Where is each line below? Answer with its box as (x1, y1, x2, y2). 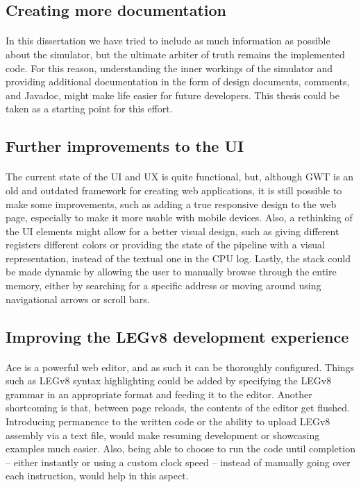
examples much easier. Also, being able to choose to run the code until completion (6, 441, 355, 456)
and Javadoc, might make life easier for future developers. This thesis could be (6, 87, 339, 102)
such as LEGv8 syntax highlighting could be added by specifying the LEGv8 (6, 373, 332, 388)
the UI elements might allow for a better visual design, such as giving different (6, 223, 339, 238)
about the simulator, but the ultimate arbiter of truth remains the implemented (6, 46, 345, 61)
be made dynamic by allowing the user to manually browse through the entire (6, 264, 337, 279)
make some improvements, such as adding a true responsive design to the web (6, 196, 337, 211)
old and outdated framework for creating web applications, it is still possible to (6, 182, 342, 197)
